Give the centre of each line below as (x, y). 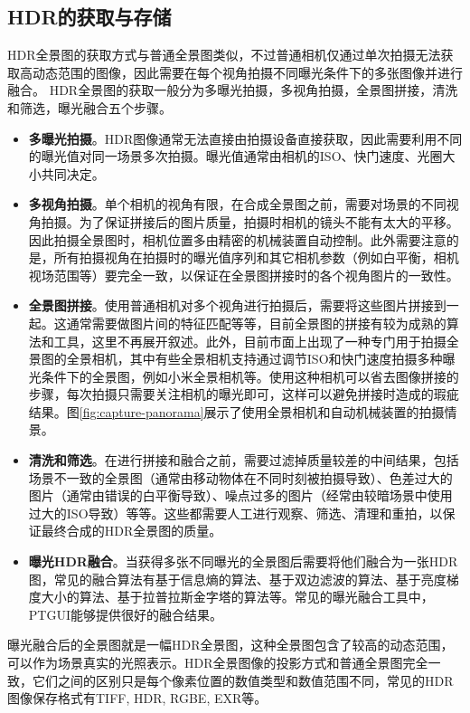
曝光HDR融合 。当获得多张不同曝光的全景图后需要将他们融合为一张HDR (243, 561)
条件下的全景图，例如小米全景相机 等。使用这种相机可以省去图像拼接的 (250, 376)
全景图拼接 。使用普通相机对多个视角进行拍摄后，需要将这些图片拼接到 (237, 305)
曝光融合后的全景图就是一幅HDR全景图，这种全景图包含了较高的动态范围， (230, 645)
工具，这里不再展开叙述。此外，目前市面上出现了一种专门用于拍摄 (250, 341)
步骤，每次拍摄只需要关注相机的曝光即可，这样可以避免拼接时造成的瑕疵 (244, 394)
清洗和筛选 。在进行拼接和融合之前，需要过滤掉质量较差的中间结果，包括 (244, 460)
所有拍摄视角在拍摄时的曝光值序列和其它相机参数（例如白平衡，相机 (256, 257)
